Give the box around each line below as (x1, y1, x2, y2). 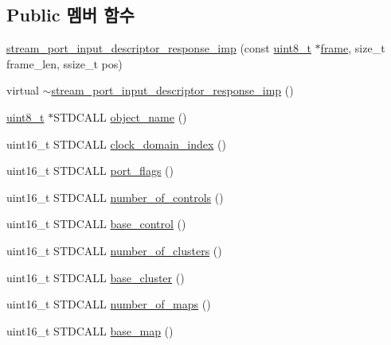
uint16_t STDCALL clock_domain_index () (6, 135, 226, 152)
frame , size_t (320, 40, 385, 56)
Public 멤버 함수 (6, 2, 135, 27)
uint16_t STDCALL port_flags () (6, 162, 174, 179)
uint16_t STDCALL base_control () (6, 215, 186, 232)
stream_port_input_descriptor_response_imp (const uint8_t (6, 40, 311, 56)
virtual (6, 82, 39, 99)
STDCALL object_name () (53, 108, 187, 125)
